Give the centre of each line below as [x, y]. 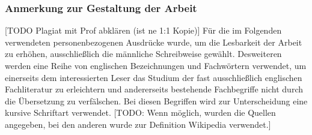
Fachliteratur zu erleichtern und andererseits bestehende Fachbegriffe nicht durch [154, 89]
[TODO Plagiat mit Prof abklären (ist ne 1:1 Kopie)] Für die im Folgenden [143, 30]
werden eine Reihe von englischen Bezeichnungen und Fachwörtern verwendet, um [156, 65]
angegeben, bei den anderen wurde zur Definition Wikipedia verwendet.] [138, 124]
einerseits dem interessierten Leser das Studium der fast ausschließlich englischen [154, 77]
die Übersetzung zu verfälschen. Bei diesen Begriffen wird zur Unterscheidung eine [156, 100]
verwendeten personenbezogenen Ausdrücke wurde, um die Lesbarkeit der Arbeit [154, 42]
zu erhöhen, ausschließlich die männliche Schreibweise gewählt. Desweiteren [143, 54]
